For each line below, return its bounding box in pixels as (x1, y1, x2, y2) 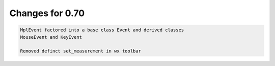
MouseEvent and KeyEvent (20, 34, 82, 40)
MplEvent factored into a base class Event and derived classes (20, 27, 184, 33)
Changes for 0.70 (9, 8, 85, 19)
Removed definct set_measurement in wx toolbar (20, 48, 141, 54)
